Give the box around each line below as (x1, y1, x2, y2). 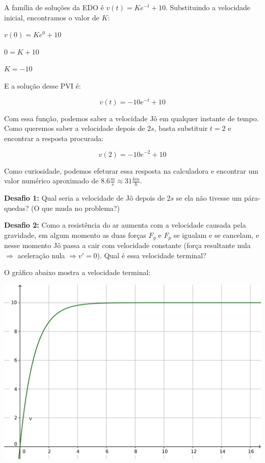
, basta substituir (154, 123, 208, 133)
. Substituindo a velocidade (165, 2, 251, 12)
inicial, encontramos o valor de (4, 12, 99, 22)
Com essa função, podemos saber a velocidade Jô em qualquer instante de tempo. (4, 113, 259, 123)
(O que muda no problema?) (31, 202, 120, 213)
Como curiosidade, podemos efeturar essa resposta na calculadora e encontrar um (4, 165, 258, 176)
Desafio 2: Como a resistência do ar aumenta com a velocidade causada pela (4, 220, 246, 230)
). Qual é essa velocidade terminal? (97, 250, 206, 260)
